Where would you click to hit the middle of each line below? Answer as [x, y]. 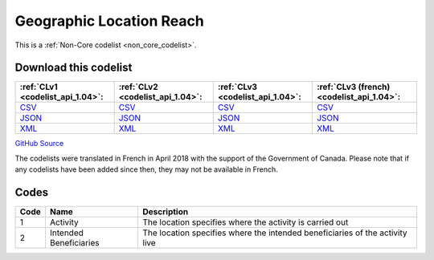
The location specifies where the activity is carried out [246, 222]
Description [166, 212]
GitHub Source [39, 144]
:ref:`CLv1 [39, 87]
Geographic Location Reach [109, 21]
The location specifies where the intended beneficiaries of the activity [275, 233]
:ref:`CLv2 [138, 87]
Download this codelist [74, 68]
